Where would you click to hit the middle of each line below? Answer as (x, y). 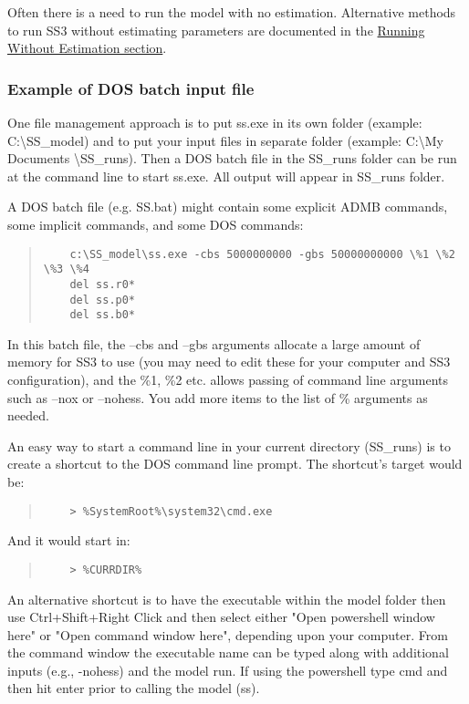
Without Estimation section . (87, 48)
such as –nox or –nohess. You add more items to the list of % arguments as (218, 397)
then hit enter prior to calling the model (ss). (134, 688)
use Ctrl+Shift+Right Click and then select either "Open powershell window (221, 617)
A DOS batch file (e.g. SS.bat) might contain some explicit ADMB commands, (228, 207)
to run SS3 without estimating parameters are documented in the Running (216, 30)
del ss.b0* (103, 315)
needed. (28, 415)
